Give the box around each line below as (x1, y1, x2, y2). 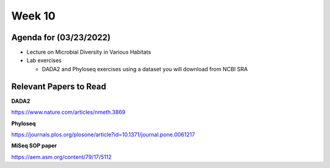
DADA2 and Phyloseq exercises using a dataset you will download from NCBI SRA (42, 65, 248, 72)
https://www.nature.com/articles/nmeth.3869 (11, 108, 126, 116)
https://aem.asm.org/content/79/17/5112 (11, 153, 112, 161)
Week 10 (11, 9, 56, 23)
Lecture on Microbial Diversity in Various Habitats (26, 49, 152, 56)
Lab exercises (26, 57, 62, 64)
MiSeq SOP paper (11, 142, 57, 149)
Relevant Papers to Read (11, 81, 106, 91)
